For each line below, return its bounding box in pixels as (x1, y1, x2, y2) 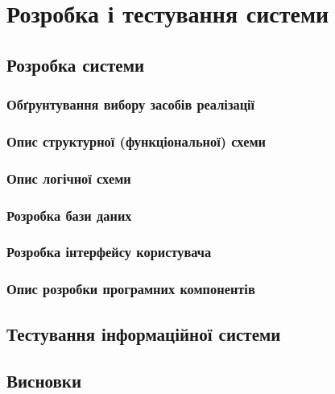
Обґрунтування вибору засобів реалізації (6, 94, 255, 114)
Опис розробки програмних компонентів (6, 279, 255, 299)
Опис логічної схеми (6, 168, 131, 188)
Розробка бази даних (6, 205, 132, 225)
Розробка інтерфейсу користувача (6, 242, 212, 262)
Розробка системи (6, 52, 145, 77)
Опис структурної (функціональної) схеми (6, 131, 266, 151)
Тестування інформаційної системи (6, 321, 281, 346)
